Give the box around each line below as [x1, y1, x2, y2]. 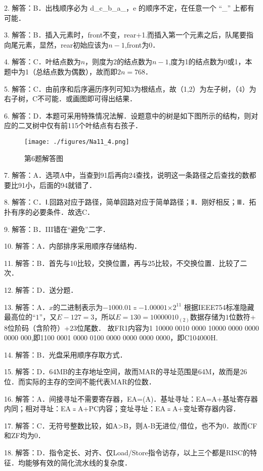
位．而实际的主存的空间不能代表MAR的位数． [4, 376, 156, 387]
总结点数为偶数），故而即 [35, 66, 117, 76]
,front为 [124, 39, 149, 50]
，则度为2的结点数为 [85, 56, 153, 67]
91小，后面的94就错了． [18, 179, 96, 190]
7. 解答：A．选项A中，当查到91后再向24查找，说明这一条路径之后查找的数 [4, 170, 249, 180]
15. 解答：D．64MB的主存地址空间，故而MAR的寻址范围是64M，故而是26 [4, 366, 247, 377]
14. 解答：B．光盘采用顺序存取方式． [4, 349, 127, 360]
